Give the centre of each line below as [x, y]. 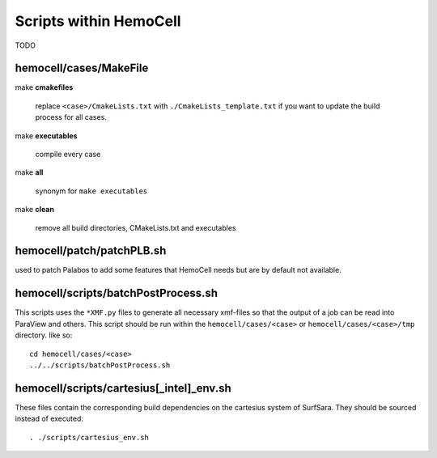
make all [29, 172]
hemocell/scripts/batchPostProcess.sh [117, 293]
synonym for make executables [91, 191]
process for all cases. [71, 117]
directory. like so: [44, 335]
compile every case [68, 155]
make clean [34, 210]
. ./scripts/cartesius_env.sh [89, 437]
